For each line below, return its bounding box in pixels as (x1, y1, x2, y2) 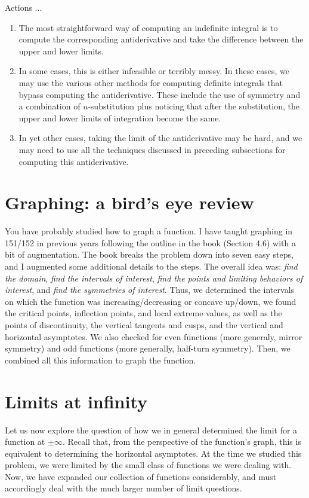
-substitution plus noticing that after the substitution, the (88, 100, 299, 112)
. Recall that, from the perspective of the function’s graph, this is (62, 435, 301, 448)
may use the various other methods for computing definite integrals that (18, 76, 283, 88)
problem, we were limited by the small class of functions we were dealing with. (5, 459, 292, 471)
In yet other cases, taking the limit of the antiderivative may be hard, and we (18, 132, 302, 144)
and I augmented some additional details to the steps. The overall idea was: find (5, 260, 298, 273)
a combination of (18, 100, 81, 112)
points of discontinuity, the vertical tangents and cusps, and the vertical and (5, 319, 283, 331)
